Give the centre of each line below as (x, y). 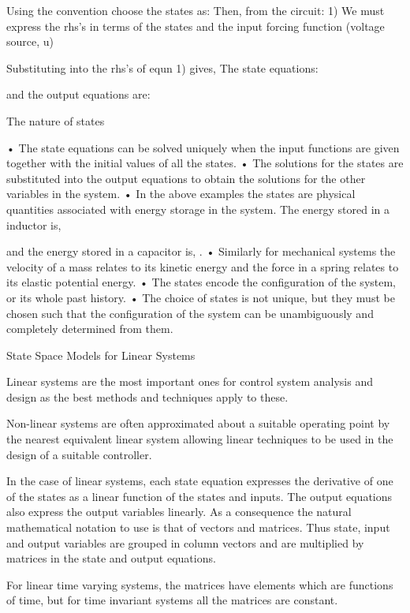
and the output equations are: (78, 94)
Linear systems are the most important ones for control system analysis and (190, 381)
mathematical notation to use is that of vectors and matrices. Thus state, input (198, 527)
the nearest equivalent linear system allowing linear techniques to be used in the (200, 439)
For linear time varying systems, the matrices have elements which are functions (200, 584)
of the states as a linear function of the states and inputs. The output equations (199, 496)
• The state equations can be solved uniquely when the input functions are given (203, 147)
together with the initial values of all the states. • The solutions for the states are (205, 163)
